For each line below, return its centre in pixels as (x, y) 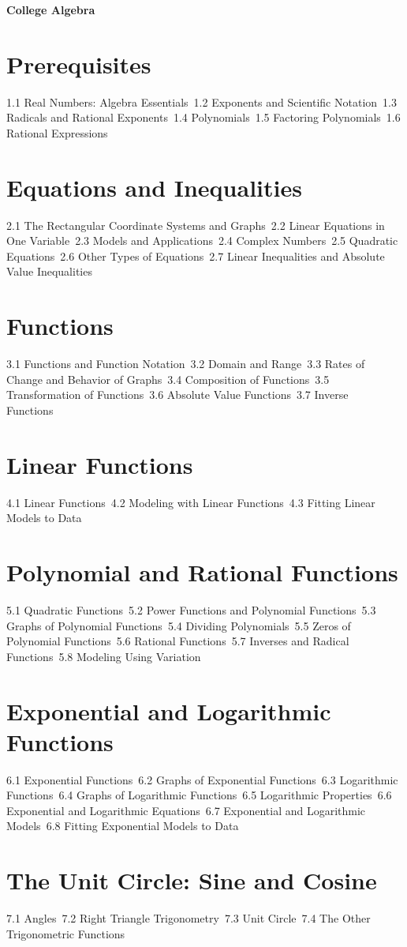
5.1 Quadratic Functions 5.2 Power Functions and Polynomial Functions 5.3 (191, 609)
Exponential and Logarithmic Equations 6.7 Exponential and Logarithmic (186, 810)
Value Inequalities (49, 271)
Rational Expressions (57, 132)
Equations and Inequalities (154, 187)
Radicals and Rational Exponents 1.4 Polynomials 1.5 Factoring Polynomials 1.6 (203, 117)
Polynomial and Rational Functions (202, 572)
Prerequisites (79, 64)
